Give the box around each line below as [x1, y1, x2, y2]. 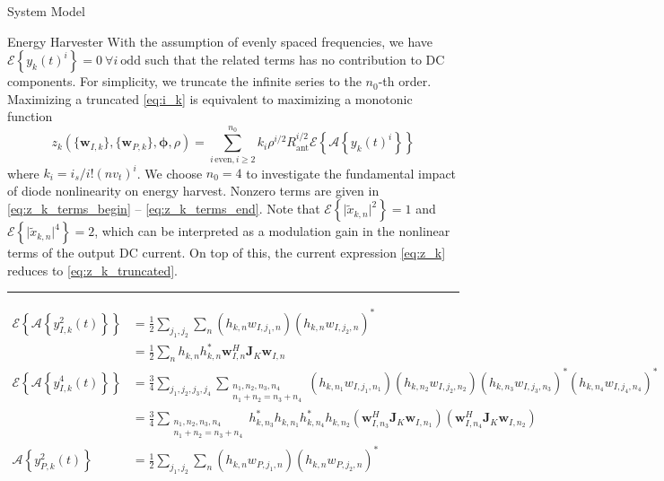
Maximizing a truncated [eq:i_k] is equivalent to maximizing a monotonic [7, 89, 413, 108]
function [7, 107, 53, 126]
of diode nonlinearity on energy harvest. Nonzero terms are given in [7, 180, 380, 199]
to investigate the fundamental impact [246, 163, 457, 181]
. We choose [136, 163, 203, 181]
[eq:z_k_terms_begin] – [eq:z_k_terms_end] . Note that [7, 199, 320, 218]
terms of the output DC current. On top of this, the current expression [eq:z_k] [7, 243, 446, 262]
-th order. [378, 72, 432, 91]
